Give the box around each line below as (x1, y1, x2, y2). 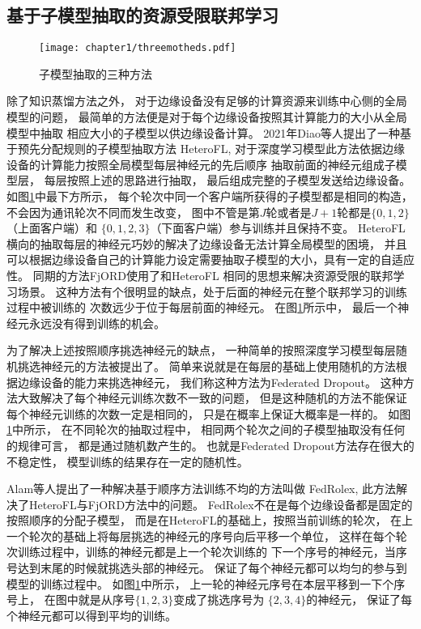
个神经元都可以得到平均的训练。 (6, 606, 176, 623)
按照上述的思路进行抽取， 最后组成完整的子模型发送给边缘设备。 (66, 172, 411, 189)
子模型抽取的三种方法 (39, 65, 152, 82)
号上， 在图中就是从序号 (6, 591, 135, 608)
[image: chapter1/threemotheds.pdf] (39, 42, 236, 54)
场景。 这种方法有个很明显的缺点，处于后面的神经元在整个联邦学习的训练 (17, 283, 407, 300)
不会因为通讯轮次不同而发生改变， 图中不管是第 (6, 203, 260, 220)
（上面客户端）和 (6, 219, 97, 236)
